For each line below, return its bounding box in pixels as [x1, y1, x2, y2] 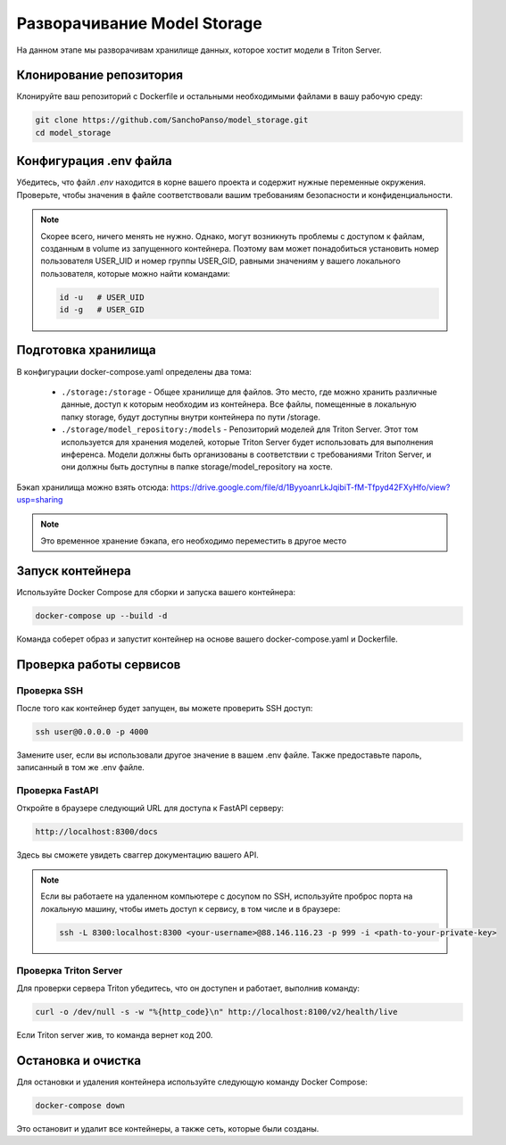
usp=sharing [16, 494, 63, 505]
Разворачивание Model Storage [16, 13, 262, 33]
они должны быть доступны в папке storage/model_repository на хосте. [61, 461, 334, 472]
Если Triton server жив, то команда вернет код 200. [16, 1030, 213, 1041]
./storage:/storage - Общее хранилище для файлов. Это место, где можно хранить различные [61, 386, 437, 397]
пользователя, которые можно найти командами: [40, 268, 231, 278]
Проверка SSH [16, 684, 84, 696]
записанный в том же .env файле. [16, 762, 145, 773]
